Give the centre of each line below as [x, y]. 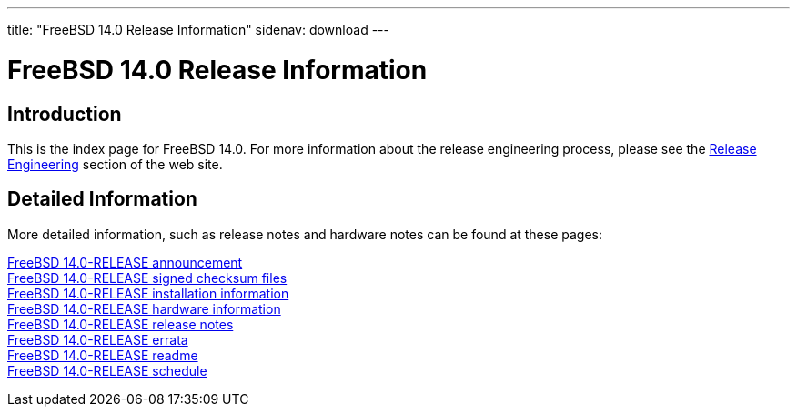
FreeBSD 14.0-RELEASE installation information [148, 293]
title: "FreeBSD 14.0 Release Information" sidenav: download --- [198, 30]
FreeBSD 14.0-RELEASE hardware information [144, 308]
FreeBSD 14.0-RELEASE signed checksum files [147, 278]
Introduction [65, 114]
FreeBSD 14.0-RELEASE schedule [107, 370]
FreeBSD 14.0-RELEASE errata [98, 339]
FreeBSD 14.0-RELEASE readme [103, 355]
